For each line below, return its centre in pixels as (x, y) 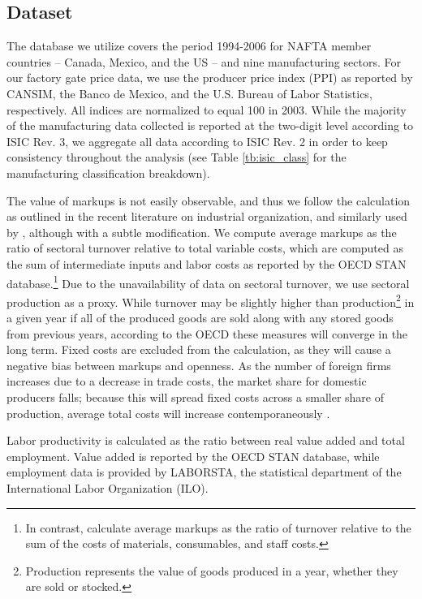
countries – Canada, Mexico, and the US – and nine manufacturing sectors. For (204, 61)
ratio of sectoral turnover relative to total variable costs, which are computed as (205, 248)
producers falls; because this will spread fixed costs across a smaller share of (195, 396)
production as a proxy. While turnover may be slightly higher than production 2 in (211, 300)
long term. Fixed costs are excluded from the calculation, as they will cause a (199, 349)
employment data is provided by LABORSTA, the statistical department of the (204, 472)
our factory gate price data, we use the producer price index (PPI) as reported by (210, 78)
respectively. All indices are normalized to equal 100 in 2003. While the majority (207, 109)
